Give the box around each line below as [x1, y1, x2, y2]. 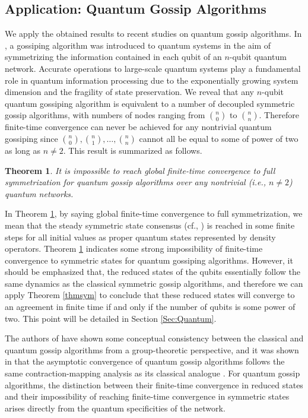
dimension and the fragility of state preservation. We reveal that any [5, 85, 255, 98]
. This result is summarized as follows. [63, 144, 202, 156]
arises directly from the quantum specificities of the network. [5, 401, 226, 414]
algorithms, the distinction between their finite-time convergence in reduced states [5, 378, 303, 391]
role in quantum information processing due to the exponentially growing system [5, 74, 299, 86]
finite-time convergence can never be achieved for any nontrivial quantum [5, 121, 272, 133]
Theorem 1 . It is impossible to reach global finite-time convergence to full [5, 164, 275, 176]
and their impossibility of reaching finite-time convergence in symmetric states [5, 390, 290, 403]
